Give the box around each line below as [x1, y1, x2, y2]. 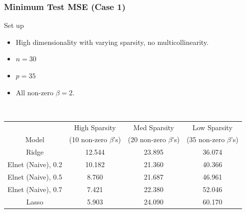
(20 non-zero [128, 134, 166, 145]
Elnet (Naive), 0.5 [7, 171, 62, 182]
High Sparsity [74, 122, 116, 132]
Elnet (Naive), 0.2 [7, 159, 62, 170]
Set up [4, 20, 24, 30]
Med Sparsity [133, 122, 174, 132]
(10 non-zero [69, 134, 107, 145]
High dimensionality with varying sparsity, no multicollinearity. [15, 36, 209, 47]
